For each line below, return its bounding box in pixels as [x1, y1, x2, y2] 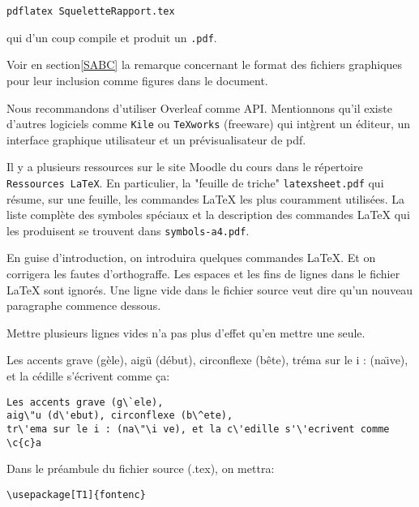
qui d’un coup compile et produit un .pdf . [6, 28, 217, 45]
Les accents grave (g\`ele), [6, 396, 164, 408]
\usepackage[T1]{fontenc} [6, 488, 146, 501]
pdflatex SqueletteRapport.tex [6, 6, 175, 17]
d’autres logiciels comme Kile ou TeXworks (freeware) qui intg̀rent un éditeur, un [6, 115, 411, 132]
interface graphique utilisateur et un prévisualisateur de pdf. [6, 131, 306, 148]
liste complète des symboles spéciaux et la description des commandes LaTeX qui [6, 206, 410, 223]
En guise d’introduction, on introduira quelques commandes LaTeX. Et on [6, 249, 376, 266]
